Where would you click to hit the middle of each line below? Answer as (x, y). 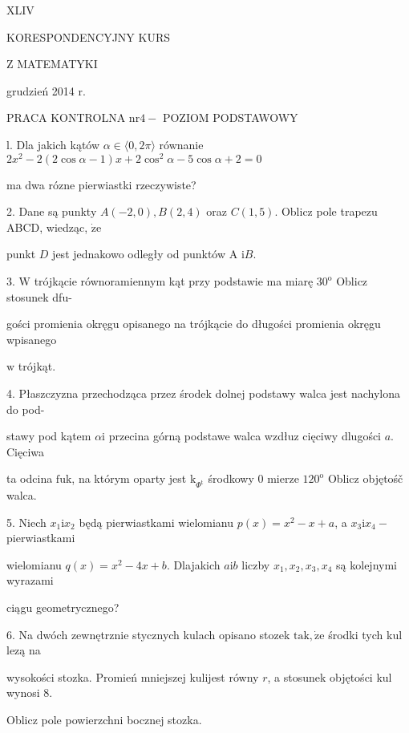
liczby (256, 564)
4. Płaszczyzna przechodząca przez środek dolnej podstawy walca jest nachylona (204, 393)
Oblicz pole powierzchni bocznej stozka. (104, 720)
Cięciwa (26, 451)
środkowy (231, 478)
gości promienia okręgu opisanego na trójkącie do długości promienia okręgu (194, 324)
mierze (283, 478)
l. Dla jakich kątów (53, 144)
